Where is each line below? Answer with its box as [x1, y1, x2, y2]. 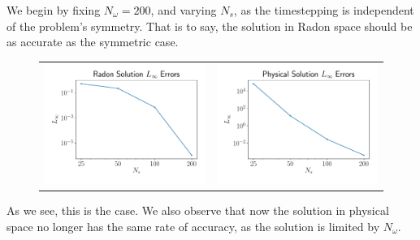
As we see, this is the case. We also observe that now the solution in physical [6, 202, 389, 219]
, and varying [150, 2, 217, 18]
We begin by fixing [6, 2, 101, 18]
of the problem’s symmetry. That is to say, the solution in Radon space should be [6, 17, 413, 34]
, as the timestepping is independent [233, 2, 414, 18]
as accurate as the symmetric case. [6, 33, 179, 50]
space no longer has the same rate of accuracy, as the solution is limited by [6, 217, 380, 234]
